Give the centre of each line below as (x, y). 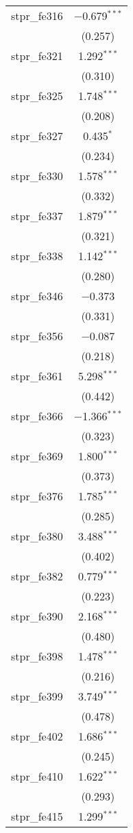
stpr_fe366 (37, 416)
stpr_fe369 (37, 456)
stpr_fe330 (37, 176)
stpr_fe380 (37, 536)
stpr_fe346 (37, 296)
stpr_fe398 (37, 656)
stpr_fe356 (37, 336)
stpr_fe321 (37, 56)
